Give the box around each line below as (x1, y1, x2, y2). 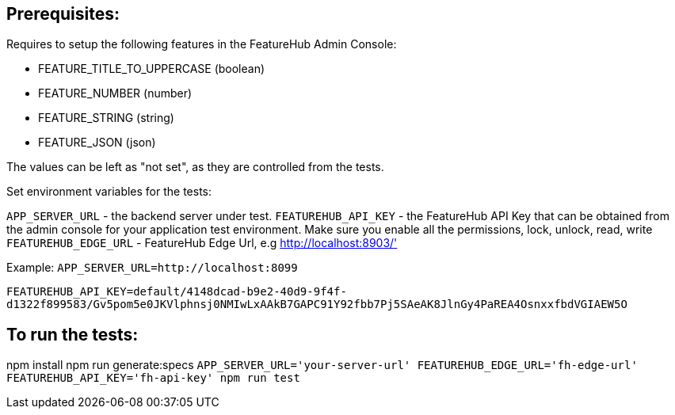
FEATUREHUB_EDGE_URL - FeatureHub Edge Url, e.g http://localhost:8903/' (6, 236, 398, 250)
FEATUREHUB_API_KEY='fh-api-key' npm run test (6, 371, 300, 385)
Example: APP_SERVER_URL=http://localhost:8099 (6, 261, 298, 275)
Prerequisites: (6, 4, 120, 24)
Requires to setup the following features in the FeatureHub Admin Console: (6, 37, 397, 51)
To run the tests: (6, 324, 139, 345)
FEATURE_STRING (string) (38, 111, 174, 125)
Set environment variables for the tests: (6, 185, 212, 199)
